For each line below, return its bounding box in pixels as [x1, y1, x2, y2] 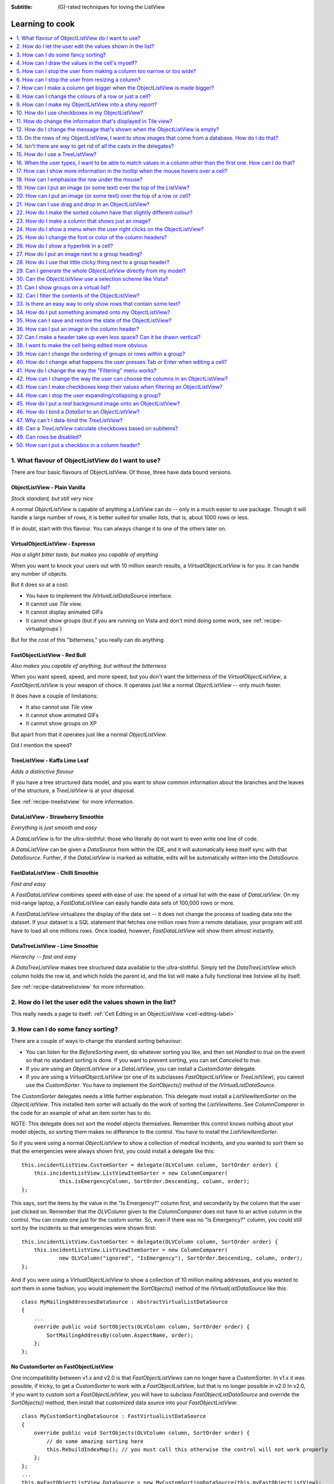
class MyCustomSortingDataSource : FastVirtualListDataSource [21, 1413, 206, 1420]
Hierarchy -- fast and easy [11, 953, 77, 960]
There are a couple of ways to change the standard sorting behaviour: [11, 1038, 182, 1045]
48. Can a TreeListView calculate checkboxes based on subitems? [16, 425, 178, 432]
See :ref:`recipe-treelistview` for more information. [11, 798, 135, 805]
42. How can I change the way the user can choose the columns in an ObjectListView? [16, 375, 228, 382]
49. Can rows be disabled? [16, 433, 82, 440]
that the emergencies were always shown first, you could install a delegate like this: [11, 1147, 215, 1155]
